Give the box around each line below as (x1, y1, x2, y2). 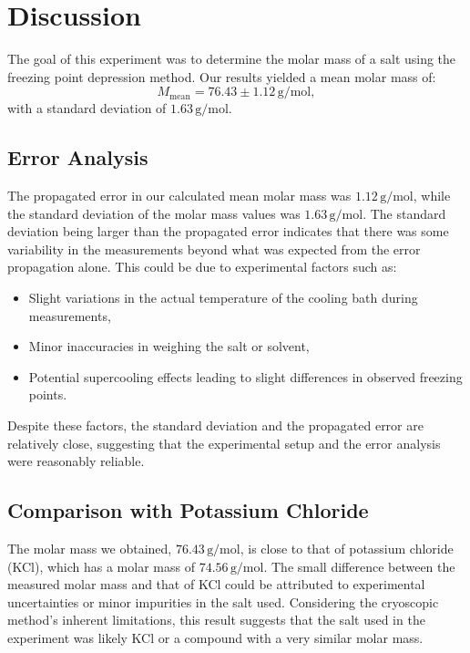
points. (28, 385, 67, 404)
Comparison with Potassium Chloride (7, 496, 369, 524)
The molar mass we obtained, (7, 539, 172, 558)
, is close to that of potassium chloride (240, 539, 454, 558)
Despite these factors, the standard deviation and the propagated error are (7, 416, 424, 435)
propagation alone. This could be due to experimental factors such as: (7, 257, 397, 276)
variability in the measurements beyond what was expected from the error (7, 239, 421, 258)
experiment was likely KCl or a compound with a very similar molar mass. (7, 628, 424, 647)
